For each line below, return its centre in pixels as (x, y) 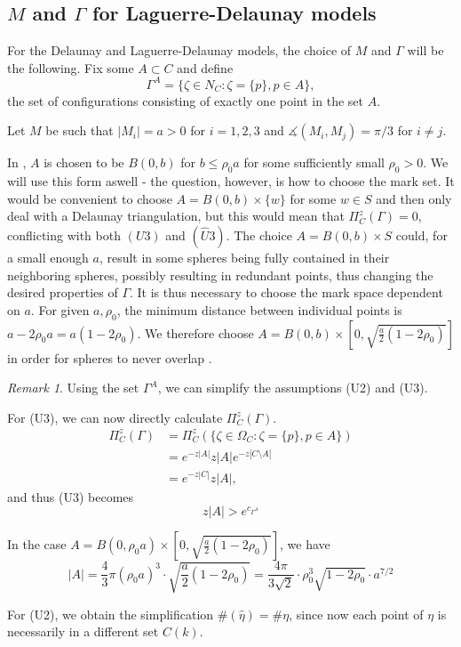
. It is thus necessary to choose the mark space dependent (286, 292)
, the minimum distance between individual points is (259, 309)
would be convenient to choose (90, 198)
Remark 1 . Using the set (73, 388)
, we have (305, 544)
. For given (60, 309)
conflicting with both (64, 235)
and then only (414, 198)
